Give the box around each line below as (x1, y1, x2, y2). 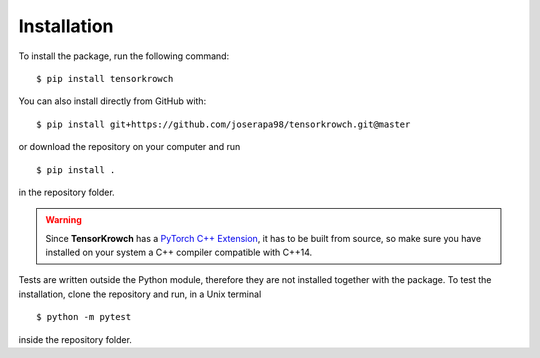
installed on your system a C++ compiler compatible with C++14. (45, 246, 313, 259)
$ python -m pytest (36, 311, 132, 323)
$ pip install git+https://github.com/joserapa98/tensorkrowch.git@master (36, 118, 411, 130)
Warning (45, 214, 82, 226)
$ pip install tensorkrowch (36, 73, 174, 84)
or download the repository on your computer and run (18, 141, 241, 153)
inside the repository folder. (18, 333, 132, 345)
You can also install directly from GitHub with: (18, 95, 207, 107)
